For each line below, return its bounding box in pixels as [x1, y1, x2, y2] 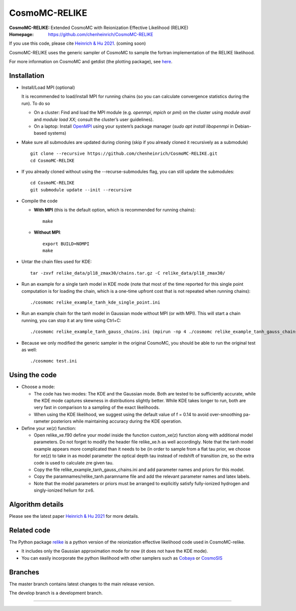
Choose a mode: [21, 384, 55, 390]
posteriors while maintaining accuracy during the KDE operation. [51, 418, 182, 424]
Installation [9, 72, 44, 80]
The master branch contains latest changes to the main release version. [9, 581, 155, 587]
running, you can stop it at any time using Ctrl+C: [21, 317, 121, 323]
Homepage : [9, 31, 34, 37]
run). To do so [21, 100, 50, 106]
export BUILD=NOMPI [42, 241, 90, 247]
